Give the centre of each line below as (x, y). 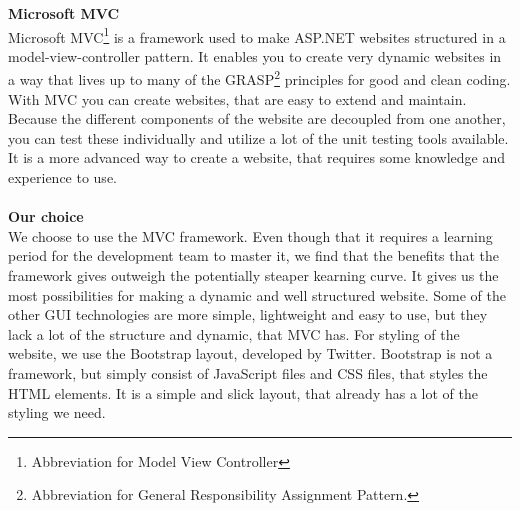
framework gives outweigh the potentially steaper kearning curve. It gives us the (253, 275)
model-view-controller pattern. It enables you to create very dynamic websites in (255, 55)
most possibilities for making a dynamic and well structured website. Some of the (257, 294)
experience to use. (62, 177)
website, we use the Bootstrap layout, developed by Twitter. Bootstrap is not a (250, 353)
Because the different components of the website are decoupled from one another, (257, 118)
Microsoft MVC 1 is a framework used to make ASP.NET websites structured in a (257, 35)
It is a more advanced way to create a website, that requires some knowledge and (256, 157)
